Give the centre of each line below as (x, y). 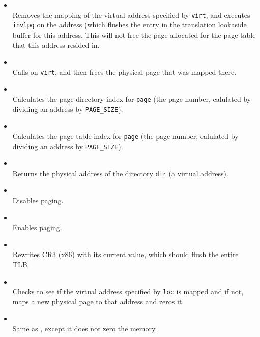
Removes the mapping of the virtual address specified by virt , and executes (131, 15)
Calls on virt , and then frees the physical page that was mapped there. (124, 72)
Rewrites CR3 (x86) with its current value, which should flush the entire (125, 254)
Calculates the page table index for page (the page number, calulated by (125, 136)
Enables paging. (37, 227)
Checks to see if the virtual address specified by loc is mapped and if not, (128, 291)
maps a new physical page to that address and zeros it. (98, 301)
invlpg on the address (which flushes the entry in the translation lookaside (129, 25)
